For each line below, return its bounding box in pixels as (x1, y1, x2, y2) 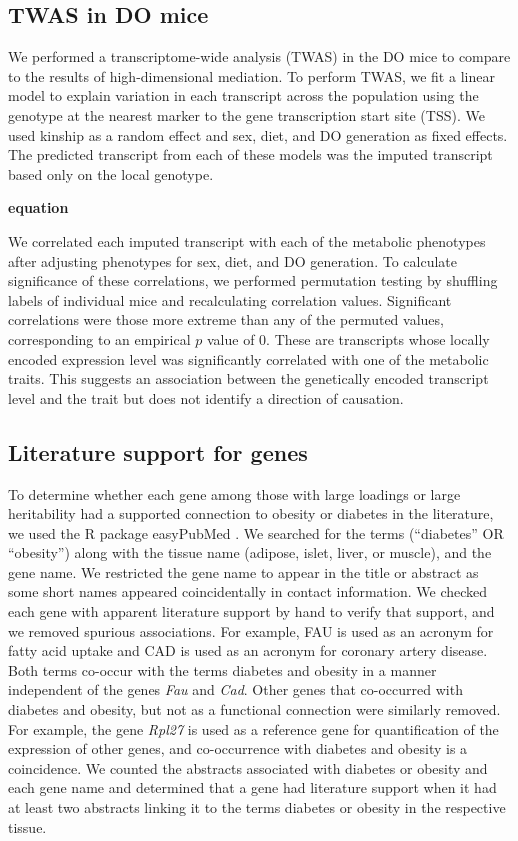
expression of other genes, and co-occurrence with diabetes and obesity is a (8, 738, 468, 759)
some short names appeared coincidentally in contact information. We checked (8, 581, 488, 602)
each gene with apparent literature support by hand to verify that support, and (8, 601, 495, 622)
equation (8, 197, 69, 218)
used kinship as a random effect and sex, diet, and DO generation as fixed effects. (8, 124, 508, 145)
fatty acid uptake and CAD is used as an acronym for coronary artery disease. (8, 640, 488, 661)
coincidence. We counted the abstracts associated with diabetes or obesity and (8, 757, 488, 778)
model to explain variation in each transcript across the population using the (8, 85, 479, 106)
